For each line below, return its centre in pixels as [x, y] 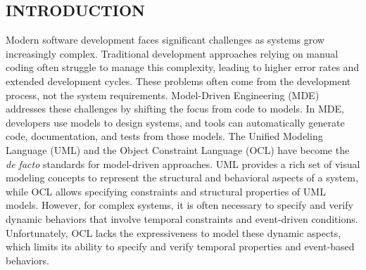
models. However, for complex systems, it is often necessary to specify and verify [179, 205]
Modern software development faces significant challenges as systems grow [165, 40]
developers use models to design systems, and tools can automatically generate [175, 122]
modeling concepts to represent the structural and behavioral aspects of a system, [182, 178]
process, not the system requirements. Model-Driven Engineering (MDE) [163, 95]
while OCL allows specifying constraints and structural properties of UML [166, 191]
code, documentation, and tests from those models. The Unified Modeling [164, 136]
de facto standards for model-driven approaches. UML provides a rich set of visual [183, 163]
